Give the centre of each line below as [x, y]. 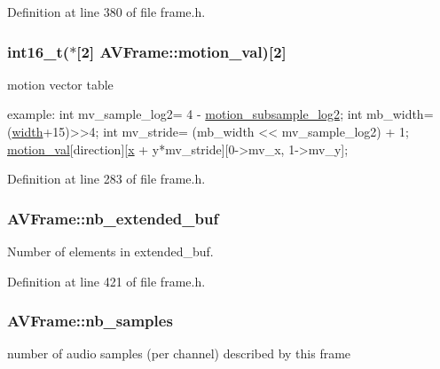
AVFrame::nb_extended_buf [113, 218]
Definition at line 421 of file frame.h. [106, 281]
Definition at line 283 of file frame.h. [106, 179]
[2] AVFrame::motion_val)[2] [181, 51]
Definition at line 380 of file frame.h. [106, 12]
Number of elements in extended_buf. [110, 251]
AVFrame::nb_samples [90, 321]
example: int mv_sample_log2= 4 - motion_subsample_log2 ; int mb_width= [220, 114]
